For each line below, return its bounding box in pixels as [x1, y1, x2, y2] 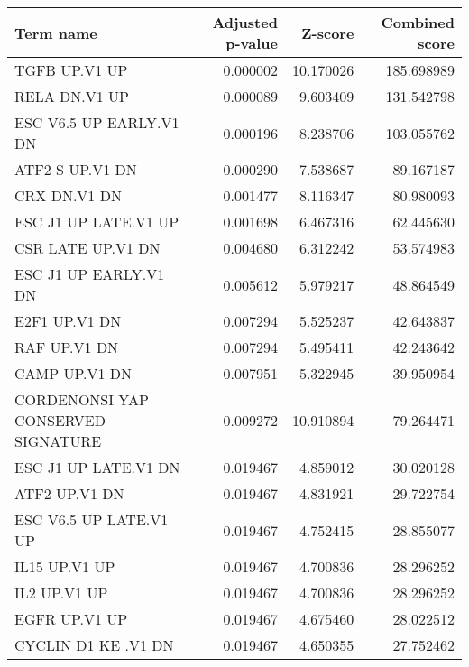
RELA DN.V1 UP [14, 86, 129, 107]
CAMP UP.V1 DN [14, 363, 133, 384]
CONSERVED [14, 410, 106, 431]
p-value [225, 32, 278, 53]
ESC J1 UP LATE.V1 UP [14, 211, 179, 232]
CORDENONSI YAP [14, 389, 149, 410]
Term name [14, 22, 97, 43]
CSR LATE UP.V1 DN [14, 237, 161, 258]
